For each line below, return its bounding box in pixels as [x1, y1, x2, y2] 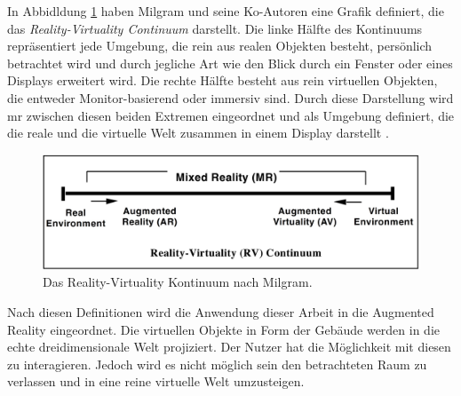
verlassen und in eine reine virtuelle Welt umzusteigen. [7, 372, 305, 391]
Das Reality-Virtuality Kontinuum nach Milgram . [43, 273, 313, 291]
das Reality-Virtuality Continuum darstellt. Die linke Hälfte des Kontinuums [7, 19, 423, 37]
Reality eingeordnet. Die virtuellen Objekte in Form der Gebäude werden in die [7, 320, 441, 338]
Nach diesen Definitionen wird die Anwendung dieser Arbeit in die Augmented [7, 302, 434, 321]
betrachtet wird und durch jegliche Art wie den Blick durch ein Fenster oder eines [7, 53, 453, 72]
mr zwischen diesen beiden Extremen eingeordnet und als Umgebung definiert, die [7, 106, 455, 124]
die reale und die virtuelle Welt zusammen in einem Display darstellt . [7, 123, 389, 142]
